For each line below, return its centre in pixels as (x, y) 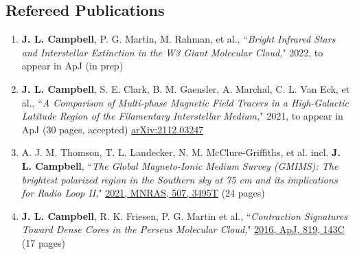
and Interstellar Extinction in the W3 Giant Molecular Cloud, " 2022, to (172, 52)
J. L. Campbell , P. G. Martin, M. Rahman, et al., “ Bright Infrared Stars (179, 39)
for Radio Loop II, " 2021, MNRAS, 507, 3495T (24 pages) (143, 193)
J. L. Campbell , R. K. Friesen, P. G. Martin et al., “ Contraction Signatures (184, 215)
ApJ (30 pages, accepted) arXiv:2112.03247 (113, 129)
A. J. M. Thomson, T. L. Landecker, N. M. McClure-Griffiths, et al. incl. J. (181, 152)
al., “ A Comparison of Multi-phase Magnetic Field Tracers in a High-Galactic (185, 102)
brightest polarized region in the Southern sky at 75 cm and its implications (180, 179)
